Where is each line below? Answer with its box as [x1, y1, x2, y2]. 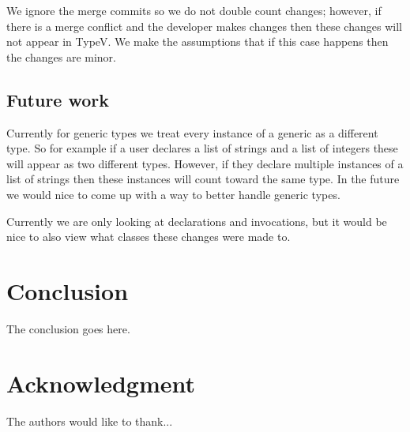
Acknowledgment [6, 366, 195, 399]
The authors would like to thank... [6, 412, 173, 429]
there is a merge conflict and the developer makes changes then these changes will [6, 17, 402, 34]
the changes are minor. [6, 48, 116, 65]
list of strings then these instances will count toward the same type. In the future [6, 171, 400, 187]
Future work [6, 87, 110, 111]
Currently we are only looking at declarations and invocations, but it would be [6, 212, 387, 229]
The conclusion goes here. [6, 320, 130, 336]
